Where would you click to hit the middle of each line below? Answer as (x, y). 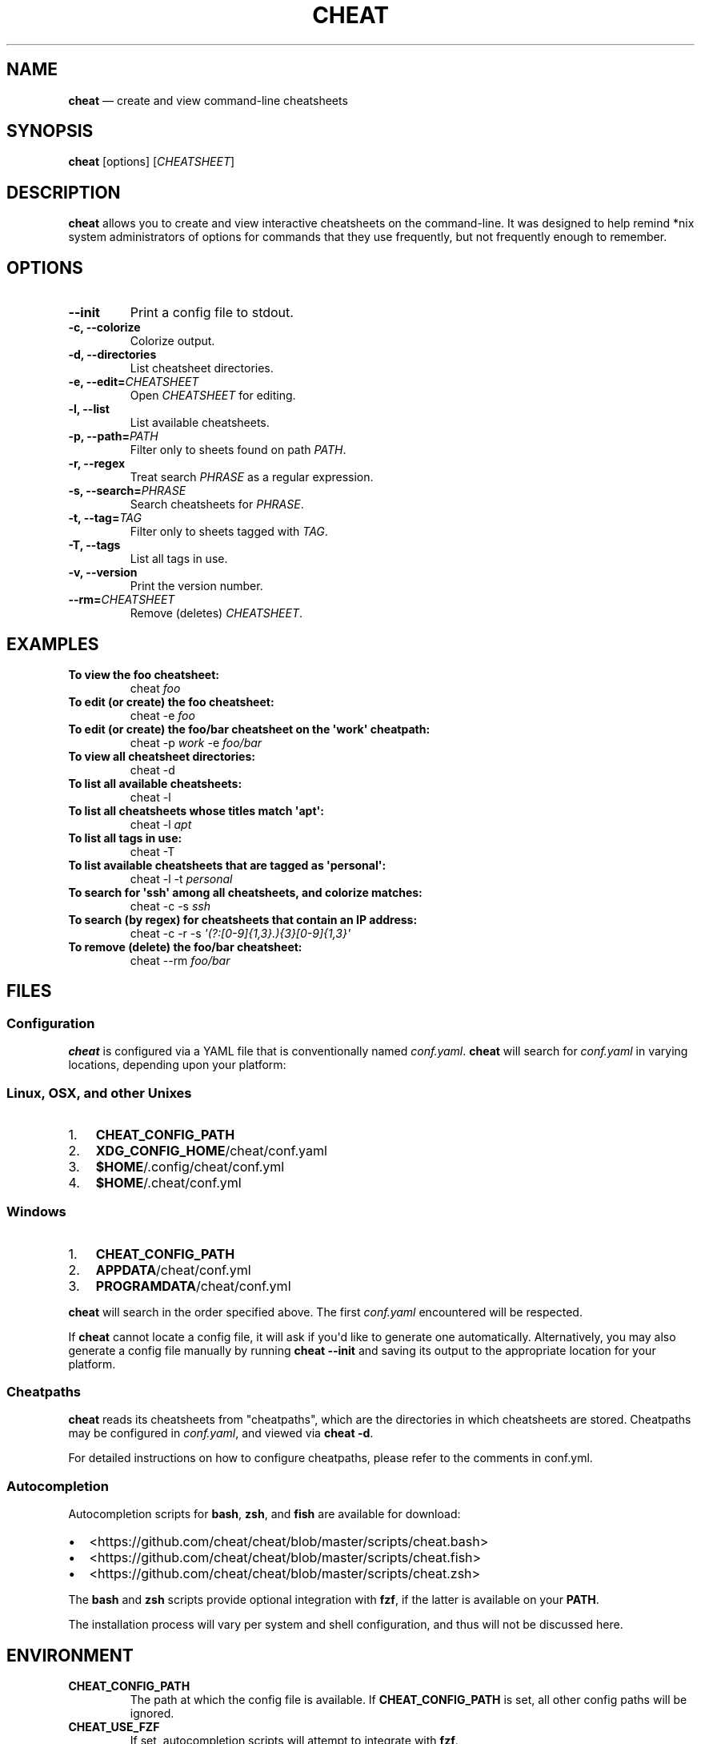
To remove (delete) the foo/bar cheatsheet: (185, 946)
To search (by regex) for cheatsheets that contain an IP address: (243, 919)
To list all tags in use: (125, 838)
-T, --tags (94, 545)
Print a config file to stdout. (212, 313)
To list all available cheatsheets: (155, 783)
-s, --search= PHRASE (127, 491)
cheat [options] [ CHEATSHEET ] (152, 162)
